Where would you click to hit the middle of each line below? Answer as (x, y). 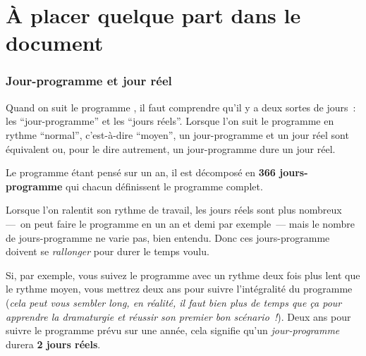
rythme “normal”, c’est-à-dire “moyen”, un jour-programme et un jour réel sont (177, 134)
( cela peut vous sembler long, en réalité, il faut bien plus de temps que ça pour (174, 302)
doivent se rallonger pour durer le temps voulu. (108, 251)
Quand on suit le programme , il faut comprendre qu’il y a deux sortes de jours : (181, 107)
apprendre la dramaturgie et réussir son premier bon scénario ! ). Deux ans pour (178, 316)
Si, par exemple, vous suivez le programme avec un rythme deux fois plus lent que (183, 275)
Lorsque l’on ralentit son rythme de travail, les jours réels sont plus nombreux (174, 210)
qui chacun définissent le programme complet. (164, 186)
